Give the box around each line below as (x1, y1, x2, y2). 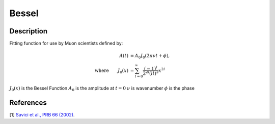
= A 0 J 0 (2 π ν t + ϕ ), (130, 53, 170, 60)
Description (9, 27, 48, 35)
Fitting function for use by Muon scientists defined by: (9, 40, 123, 47)
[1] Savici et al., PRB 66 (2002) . (9, 111, 75, 117)
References (9, 98, 47, 107)
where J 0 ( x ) (94, 67, 129, 74)
